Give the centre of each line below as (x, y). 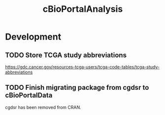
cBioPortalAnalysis (83, 9)
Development (33, 37)
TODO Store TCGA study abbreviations (66, 55)
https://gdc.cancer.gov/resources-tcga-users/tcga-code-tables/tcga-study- (82, 67)
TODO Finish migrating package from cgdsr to (77, 88)
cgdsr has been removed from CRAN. (43, 107)
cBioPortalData (29, 96)
